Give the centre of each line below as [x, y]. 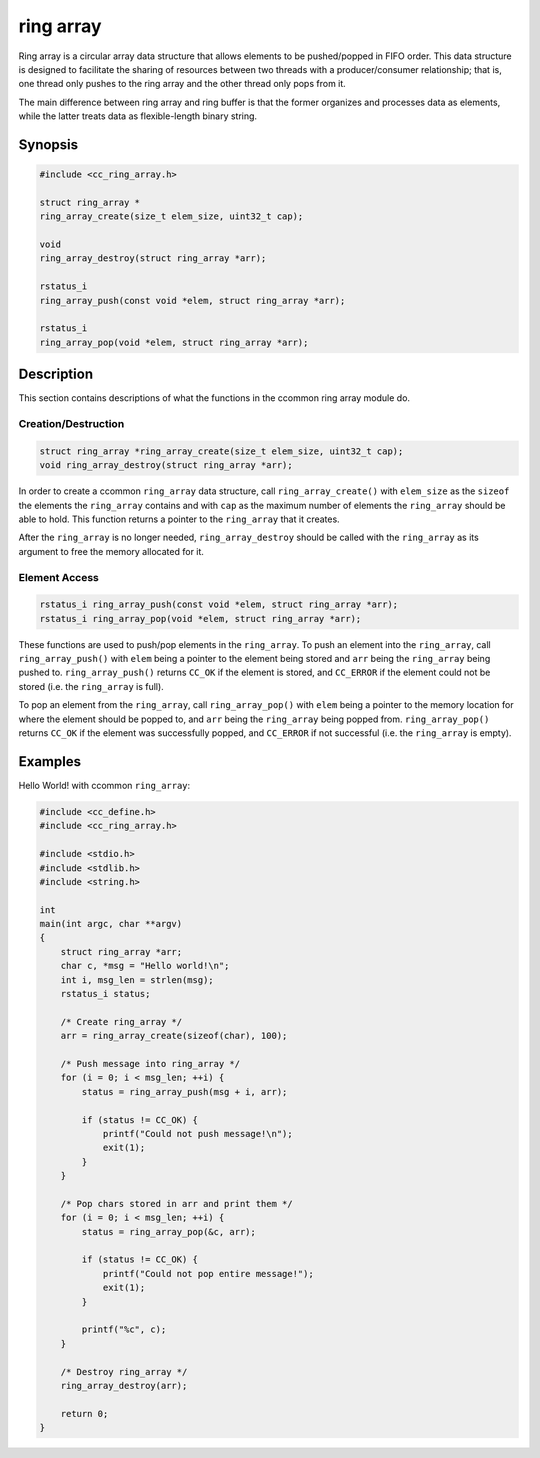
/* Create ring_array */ [121, 1021]
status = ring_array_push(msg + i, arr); [184, 1091]
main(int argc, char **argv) [111, 924]
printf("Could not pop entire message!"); [208, 1273]
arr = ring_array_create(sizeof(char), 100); [174, 1036]
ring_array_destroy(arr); [124, 1385]
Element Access [58, 577]
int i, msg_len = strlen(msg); [137, 979]
